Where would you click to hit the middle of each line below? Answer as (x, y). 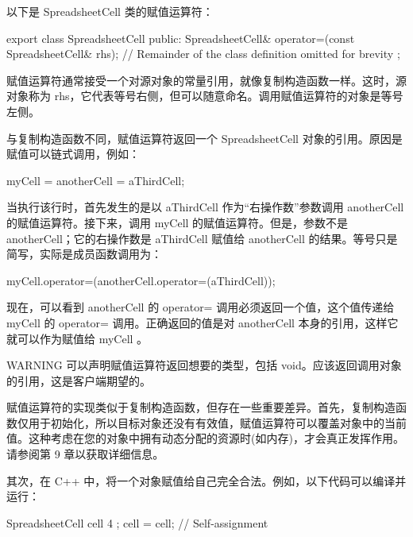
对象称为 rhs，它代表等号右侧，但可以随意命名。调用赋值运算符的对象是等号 (205, 96)
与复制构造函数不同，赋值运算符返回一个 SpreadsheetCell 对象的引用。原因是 (205, 138)
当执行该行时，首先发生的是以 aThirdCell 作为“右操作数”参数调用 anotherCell (205, 207)
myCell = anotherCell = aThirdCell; (96, 180)
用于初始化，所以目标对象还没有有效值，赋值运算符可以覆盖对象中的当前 (217, 422)
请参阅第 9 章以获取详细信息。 (85, 454)
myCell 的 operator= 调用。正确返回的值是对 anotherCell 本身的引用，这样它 (203, 322)
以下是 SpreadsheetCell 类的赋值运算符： (110, 11)
